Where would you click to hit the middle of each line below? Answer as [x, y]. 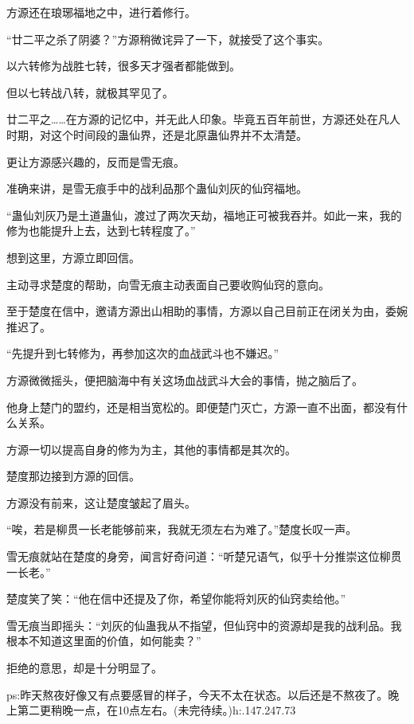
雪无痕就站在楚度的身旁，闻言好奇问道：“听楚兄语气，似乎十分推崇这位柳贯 [204, 556]
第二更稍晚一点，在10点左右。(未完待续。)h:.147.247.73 [156, 710]
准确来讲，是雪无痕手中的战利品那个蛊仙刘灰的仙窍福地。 [157, 188]
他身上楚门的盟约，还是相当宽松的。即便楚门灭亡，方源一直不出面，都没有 [201, 407]
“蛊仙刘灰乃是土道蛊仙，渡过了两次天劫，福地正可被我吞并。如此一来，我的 [204, 215]
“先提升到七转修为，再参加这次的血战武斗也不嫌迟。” [143, 353]
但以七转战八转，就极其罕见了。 [90, 92]
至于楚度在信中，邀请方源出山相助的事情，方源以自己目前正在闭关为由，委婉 [207, 311]
